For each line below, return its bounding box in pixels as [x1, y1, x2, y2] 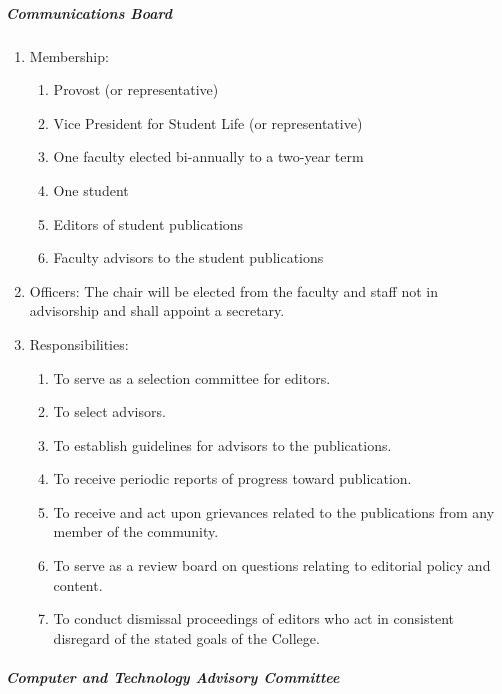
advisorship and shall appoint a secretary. [29, 300, 285, 321]
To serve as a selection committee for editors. [53, 367, 331, 388]
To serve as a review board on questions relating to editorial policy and [53, 555, 491, 576]
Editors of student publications [53, 213, 244, 234]
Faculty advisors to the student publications [53, 247, 324, 268]
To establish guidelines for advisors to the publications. [53, 434, 392, 455]
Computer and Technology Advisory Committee [6, 667, 340, 688]
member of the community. [53, 521, 219, 542]
